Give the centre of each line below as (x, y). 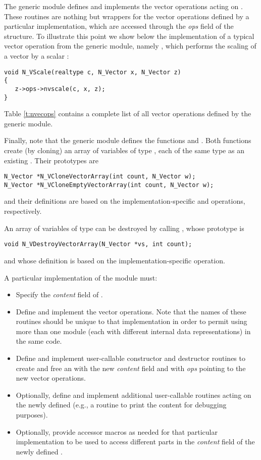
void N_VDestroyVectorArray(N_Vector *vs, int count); (98, 244)
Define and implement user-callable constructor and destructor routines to (130, 358)
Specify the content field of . (59, 294)
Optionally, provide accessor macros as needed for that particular (117, 431)
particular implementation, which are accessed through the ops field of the (119, 26)
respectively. (23, 211)
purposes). (32, 415)
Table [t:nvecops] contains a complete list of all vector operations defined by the (128, 113)
